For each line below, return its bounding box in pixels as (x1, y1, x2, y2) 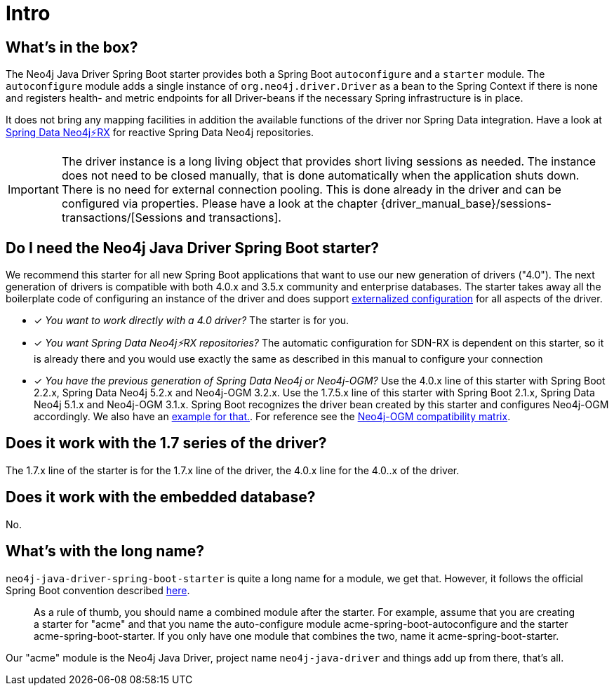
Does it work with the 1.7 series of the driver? (6, 434, 327, 452)
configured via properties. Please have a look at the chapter (61, 196, 378, 211)
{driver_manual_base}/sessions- (380, 196, 552, 211)
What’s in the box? (6, 38, 138, 56)
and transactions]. (185, 210, 281, 225)
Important (8, 182, 59, 197)
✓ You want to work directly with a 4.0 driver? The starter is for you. (34, 314, 349, 327)
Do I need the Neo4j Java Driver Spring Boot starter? (6, 239, 380, 257)
